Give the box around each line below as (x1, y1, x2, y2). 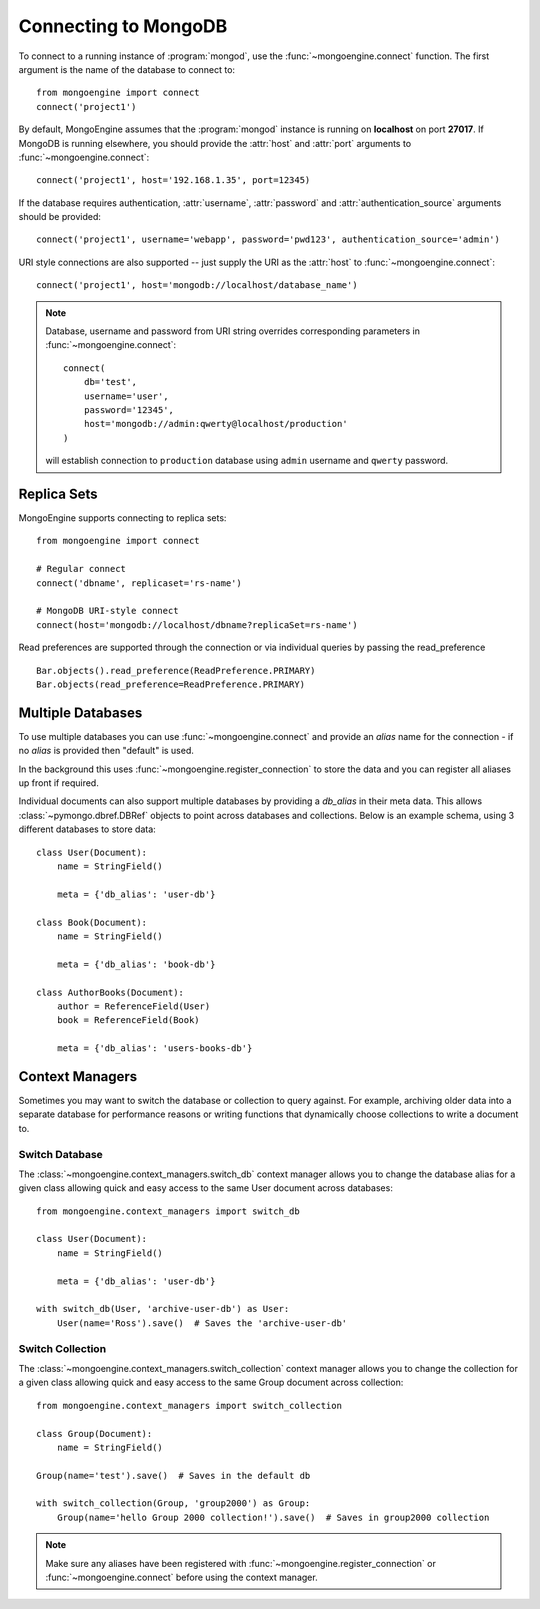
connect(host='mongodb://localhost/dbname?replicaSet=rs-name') (36, 619, 359, 630)
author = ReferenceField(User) (56, 1000, 211, 1012)
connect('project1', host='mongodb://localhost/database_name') (36, 280, 359, 291)
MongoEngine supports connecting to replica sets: (18, 512, 227, 524)
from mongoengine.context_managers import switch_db (36, 1205, 300, 1217)
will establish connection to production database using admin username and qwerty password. (45, 455, 449, 467)
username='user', (83, 390, 169, 402)
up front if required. (18, 777, 99, 789)
